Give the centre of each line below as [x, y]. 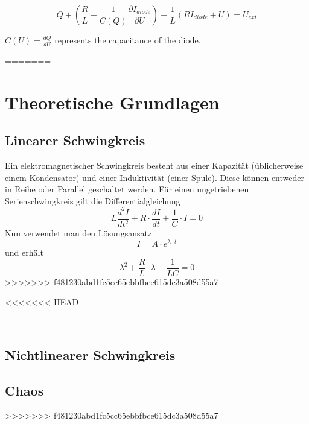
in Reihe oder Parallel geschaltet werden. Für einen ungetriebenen [127, 189]
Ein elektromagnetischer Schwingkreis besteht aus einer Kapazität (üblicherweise [154, 165]
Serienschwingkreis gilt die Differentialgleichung [93, 201]
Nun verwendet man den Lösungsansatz [78, 233]
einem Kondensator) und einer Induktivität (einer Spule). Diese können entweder [154, 177]
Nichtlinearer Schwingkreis [90, 354]
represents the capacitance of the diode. [128, 40]
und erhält [24, 252]
